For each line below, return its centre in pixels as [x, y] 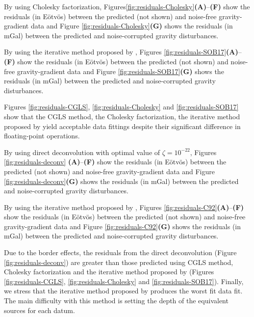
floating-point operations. [42, 136]
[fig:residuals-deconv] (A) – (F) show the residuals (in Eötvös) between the [115, 162]
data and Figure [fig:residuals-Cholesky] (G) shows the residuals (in [132, 26]
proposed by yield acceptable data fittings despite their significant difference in [122, 126]
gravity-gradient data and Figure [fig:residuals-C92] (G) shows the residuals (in [123, 226]
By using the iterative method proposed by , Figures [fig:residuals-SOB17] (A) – [123, 52]
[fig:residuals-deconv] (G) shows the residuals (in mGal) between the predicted [121, 181]
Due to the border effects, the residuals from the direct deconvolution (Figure [120, 252]
